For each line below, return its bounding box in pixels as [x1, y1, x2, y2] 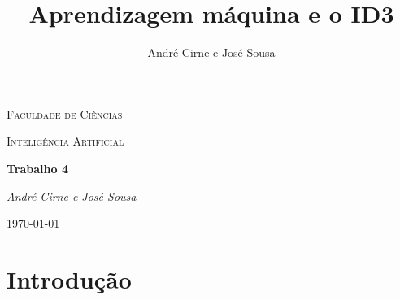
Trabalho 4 [7, 159, 68, 176]
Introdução [7, 262, 132, 295]
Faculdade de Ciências [7, 105, 123, 122]
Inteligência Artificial [7, 133, 124, 150]
